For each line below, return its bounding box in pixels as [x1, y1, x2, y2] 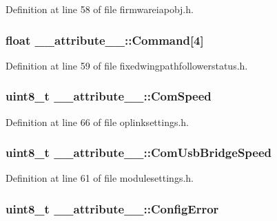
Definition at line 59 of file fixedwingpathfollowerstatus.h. [6, 58, 248, 72]
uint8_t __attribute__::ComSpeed [6, 87, 212, 105]
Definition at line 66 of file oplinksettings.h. [6, 114, 189, 129]
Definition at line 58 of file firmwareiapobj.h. [6, 2, 194, 16]
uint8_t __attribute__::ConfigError [6, 200, 219, 217]
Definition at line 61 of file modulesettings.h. [6, 171, 194, 185]
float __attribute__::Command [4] [6, 31, 204, 48]
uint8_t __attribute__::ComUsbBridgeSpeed [6, 144, 272, 161]
